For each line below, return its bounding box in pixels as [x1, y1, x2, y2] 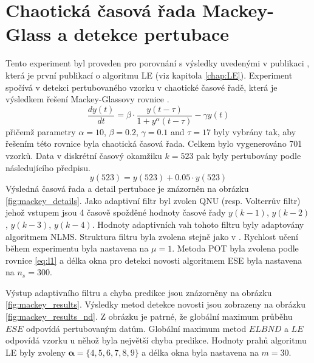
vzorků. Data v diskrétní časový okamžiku [5, 149, 162, 161]
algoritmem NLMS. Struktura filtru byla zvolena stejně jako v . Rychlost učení [5, 230, 298, 242]
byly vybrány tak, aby [213, 125, 296, 138]
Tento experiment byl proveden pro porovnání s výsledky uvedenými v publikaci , [5, 57, 310, 69]
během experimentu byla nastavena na [5, 242, 149, 255]
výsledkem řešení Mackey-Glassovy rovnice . [5, 93, 169, 105]
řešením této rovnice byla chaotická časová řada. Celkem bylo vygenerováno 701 [5, 137, 302, 150]
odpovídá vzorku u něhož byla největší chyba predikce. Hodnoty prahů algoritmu [5, 334, 307, 347]
